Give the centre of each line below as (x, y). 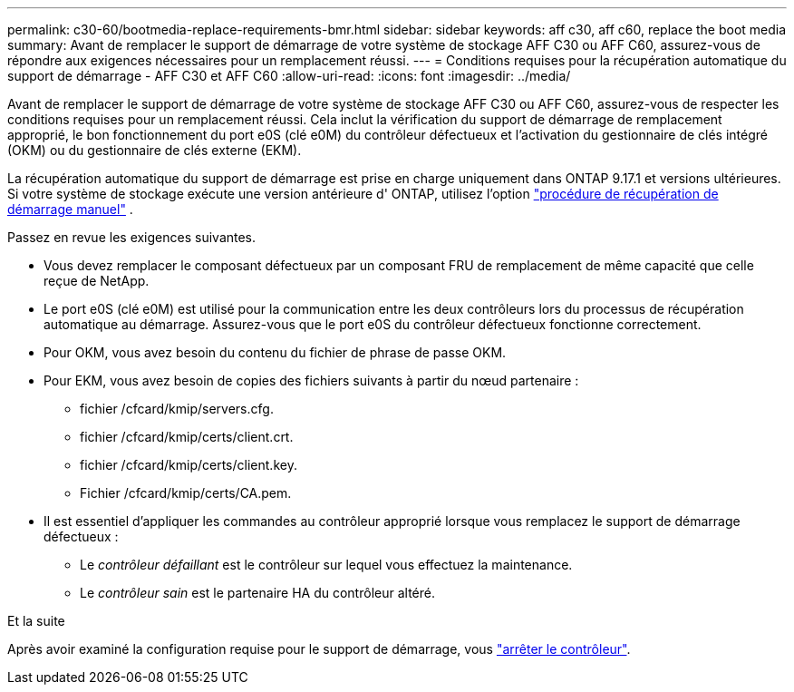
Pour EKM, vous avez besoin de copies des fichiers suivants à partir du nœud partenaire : (311, 380)
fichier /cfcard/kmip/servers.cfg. (177, 409)
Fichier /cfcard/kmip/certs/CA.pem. (186, 493)
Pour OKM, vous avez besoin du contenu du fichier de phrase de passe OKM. (275, 352)
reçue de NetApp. (97, 281)
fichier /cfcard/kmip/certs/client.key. (189, 465)
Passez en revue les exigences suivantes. (132, 237)
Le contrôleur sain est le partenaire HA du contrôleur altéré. (257, 593)
